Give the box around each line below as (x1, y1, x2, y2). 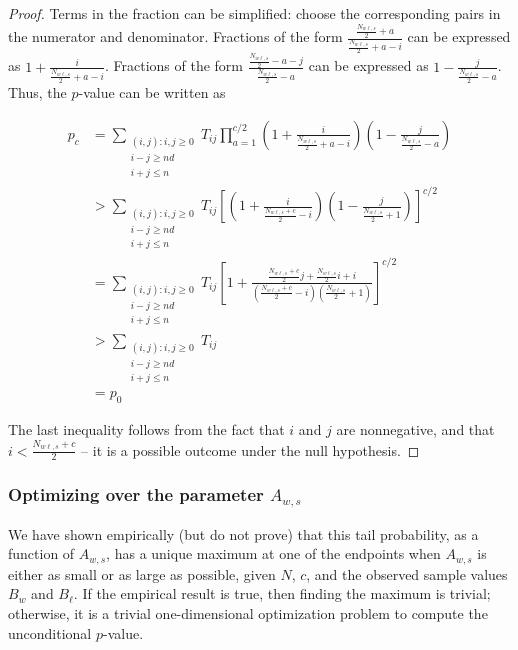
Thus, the (8, 82, 67, 103)
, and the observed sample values (306, 563, 508, 584)
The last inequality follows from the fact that (8, 419, 285, 440)
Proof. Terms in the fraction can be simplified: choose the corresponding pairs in (8, 3, 501, 23)
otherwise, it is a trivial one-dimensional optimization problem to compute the (8, 602, 488, 623)
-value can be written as (78, 82, 226, 103)
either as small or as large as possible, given (8, 563, 276, 584)
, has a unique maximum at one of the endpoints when (106, 543, 441, 564)
